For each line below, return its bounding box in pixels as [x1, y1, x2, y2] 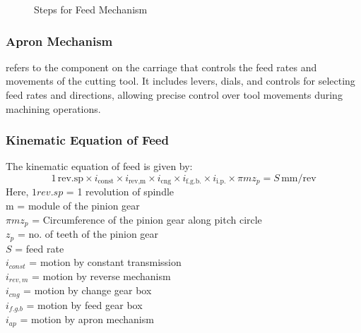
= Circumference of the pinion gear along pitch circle [32, 212, 262, 226]
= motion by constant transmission [29, 255, 182, 270]
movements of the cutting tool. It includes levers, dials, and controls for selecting [6, 73, 355, 88]
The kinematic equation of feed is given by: [6, 159, 193, 174]
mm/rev [281, 174, 316, 183]
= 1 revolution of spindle [66, 184, 174, 199]
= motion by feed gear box [26, 297, 143, 312]
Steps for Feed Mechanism [34, 2, 148, 16]
